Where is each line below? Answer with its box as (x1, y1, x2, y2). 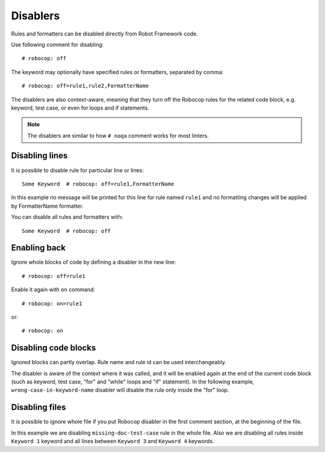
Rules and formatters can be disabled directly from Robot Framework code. (11, 30, 198, 37)
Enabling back (11, 243, 66, 253)
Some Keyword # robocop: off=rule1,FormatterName (22, 181, 175, 187)
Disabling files (11, 402, 66, 412)
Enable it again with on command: (11, 286, 96, 293)
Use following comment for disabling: (11, 41, 104, 48)
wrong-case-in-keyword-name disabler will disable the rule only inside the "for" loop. (11, 386, 229, 394)
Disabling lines (11, 150, 68, 161)
